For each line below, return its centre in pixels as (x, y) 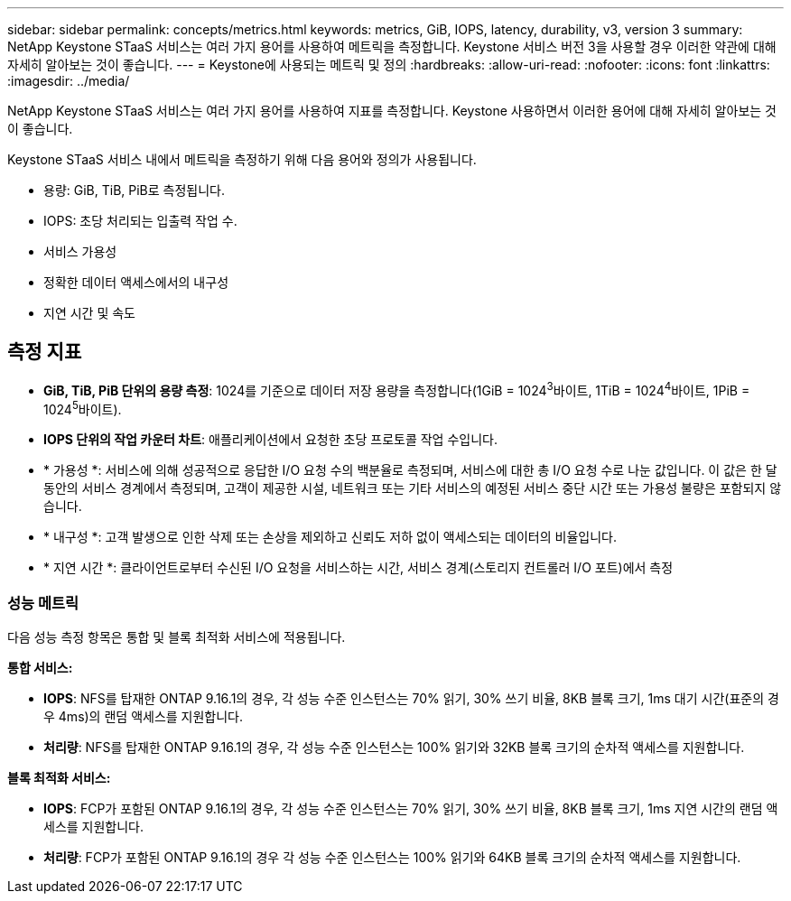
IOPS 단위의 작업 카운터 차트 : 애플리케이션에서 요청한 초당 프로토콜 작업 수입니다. (270, 440)
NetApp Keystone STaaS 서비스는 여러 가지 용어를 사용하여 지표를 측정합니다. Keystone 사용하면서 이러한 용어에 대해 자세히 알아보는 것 (392, 111)
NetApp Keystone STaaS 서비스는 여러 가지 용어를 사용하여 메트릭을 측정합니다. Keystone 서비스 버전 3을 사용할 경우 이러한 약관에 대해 (392, 46)
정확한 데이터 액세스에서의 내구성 (136, 282)
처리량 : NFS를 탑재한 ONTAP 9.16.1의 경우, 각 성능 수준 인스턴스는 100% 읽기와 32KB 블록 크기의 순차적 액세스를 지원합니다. (394, 747)
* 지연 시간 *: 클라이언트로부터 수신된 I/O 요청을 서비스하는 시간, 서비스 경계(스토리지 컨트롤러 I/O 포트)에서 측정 (358, 568)
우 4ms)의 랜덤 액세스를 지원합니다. (144, 716)
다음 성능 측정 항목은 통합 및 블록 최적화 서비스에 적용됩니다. (177, 636)
